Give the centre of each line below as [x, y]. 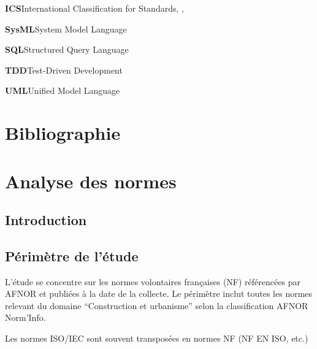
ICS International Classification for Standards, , [94, 8]
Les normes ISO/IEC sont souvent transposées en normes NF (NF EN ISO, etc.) [157, 338]
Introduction [46, 220]
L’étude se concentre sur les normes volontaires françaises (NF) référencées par [153, 281]
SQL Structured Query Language [67, 49]
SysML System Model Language [66, 29]
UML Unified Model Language [63, 90]
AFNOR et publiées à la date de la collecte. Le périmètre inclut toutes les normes [159, 293]
